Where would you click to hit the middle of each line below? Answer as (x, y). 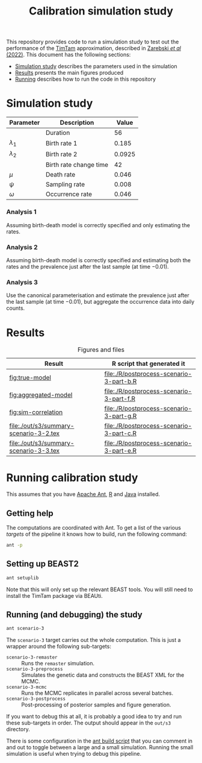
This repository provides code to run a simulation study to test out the (93, 42)
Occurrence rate (69, 194)
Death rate (60, 174)
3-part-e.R (121, 451)
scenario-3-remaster (32, 658)
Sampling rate (65, 184)
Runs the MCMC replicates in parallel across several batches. (97, 693)
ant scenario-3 (25, 629)
